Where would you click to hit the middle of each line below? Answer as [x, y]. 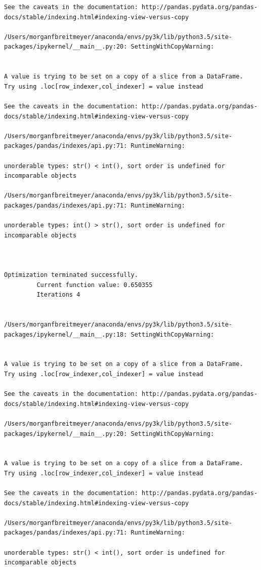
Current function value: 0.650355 [95, 285]
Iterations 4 [58, 295]
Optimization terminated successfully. [71, 275]
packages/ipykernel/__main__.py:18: [66, 334]
